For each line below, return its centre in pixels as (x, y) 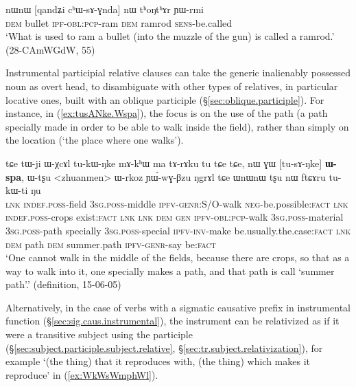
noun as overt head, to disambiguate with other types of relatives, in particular (172, 86)
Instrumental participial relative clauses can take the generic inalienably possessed (178, 73)
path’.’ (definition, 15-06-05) (63, 284)
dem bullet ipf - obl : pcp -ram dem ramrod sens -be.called (119, 22)
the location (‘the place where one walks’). (95, 140)
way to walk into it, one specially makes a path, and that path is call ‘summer (170, 270)
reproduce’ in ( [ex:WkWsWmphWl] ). (82, 374)
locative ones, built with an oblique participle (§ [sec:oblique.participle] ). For (165, 99)
